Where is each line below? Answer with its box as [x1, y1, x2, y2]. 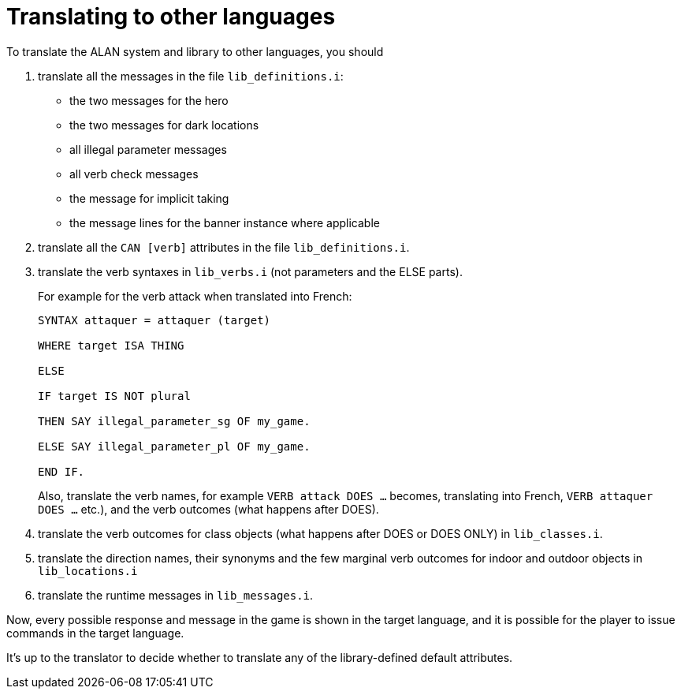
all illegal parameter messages [69, 142, 227, 156]
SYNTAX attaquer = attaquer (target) [38, 313, 271, 327]
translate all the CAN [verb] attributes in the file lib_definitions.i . [38, 240, 410, 254]
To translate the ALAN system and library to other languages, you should [6, 44, 384, 58]
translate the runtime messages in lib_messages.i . [38, 588, 314, 602]
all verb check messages [69, 166, 199, 181]
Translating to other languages [6, 3, 336, 30]
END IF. [38, 465, 85, 478]
